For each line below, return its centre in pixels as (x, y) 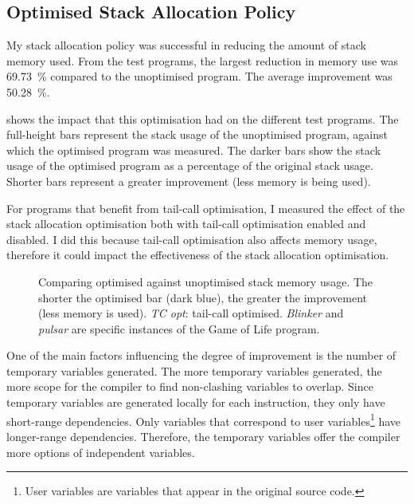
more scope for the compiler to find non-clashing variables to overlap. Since (190, 386)
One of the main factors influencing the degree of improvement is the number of (201, 355)
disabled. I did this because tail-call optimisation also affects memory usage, (192, 239)
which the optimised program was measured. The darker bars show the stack (194, 150)
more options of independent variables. (101, 452)
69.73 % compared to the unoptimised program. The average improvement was (199, 76)
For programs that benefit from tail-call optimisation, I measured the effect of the (206, 208)
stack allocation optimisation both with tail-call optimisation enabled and (186, 224)
